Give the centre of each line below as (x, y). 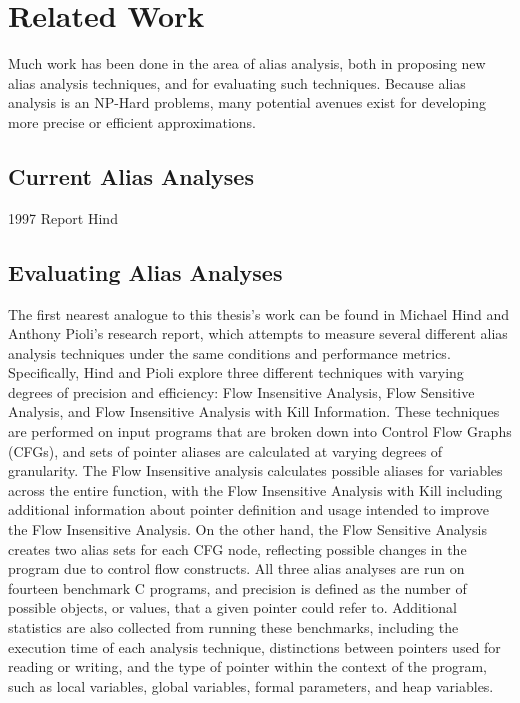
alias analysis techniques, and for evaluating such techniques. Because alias (237, 82)
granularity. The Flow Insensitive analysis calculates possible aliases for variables (255, 470)
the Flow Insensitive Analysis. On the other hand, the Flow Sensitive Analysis (247, 529)
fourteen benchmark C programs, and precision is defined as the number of (237, 587)
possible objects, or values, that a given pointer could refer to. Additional (232, 607)
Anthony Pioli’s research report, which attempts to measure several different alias (258, 333)
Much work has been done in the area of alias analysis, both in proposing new (247, 63)
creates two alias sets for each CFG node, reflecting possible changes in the (237, 548)
